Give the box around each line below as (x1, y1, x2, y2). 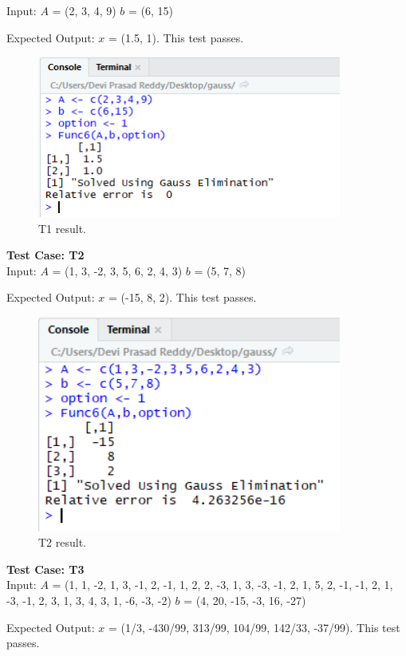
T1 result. (38, 219, 87, 236)
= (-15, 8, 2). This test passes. (108, 289, 257, 306)
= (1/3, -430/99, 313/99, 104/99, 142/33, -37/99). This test (108, 618, 400, 635)
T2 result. (38, 534, 87, 551)
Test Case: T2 (6, 247, 85, 263)
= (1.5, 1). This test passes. (108, 29, 244, 45)
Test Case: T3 (6, 560, 85, 577)
